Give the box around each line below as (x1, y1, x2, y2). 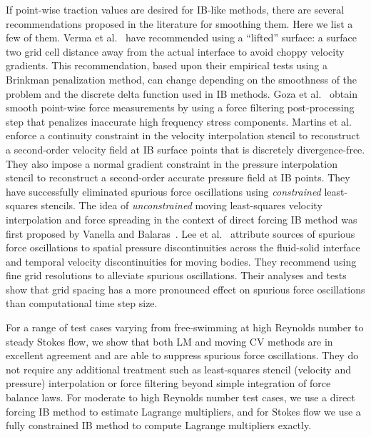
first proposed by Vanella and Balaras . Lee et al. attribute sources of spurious (6, 226, 355, 241)
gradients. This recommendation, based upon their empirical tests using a (6, 58, 327, 73)
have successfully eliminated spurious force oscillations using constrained (6, 184, 321, 199)
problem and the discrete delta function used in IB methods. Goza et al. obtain (6, 86, 357, 101)
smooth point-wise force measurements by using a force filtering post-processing (6, 100, 355, 115)
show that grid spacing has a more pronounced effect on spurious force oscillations (6, 281, 365, 296)
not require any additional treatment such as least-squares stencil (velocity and (6, 361, 351, 376)
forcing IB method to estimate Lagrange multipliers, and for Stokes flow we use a (6, 403, 361, 418)
